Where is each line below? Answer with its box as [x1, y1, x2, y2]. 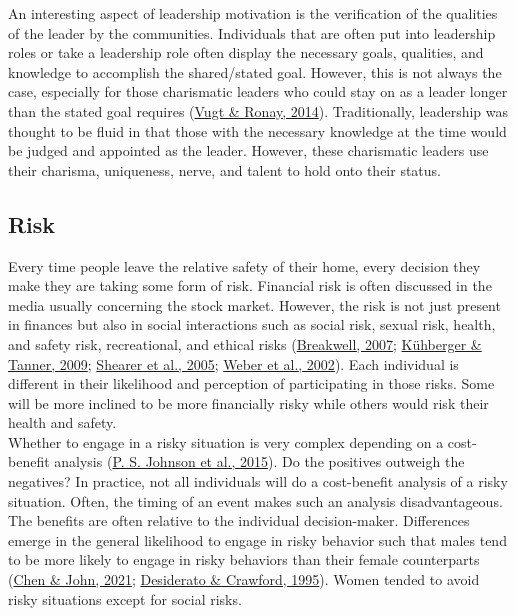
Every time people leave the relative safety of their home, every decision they [8, 255, 481, 276]
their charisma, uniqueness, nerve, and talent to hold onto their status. [8, 159, 442, 180]
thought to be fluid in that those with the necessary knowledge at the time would [8, 120, 507, 141]
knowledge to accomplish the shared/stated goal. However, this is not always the [8, 61, 502, 82]
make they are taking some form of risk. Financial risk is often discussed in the [8, 275, 492, 296]
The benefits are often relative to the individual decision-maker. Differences [8, 510, 470, 531]
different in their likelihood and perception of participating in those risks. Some [8, 373, 495, 394]
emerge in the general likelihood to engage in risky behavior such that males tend [8, 529, 507, 550]
